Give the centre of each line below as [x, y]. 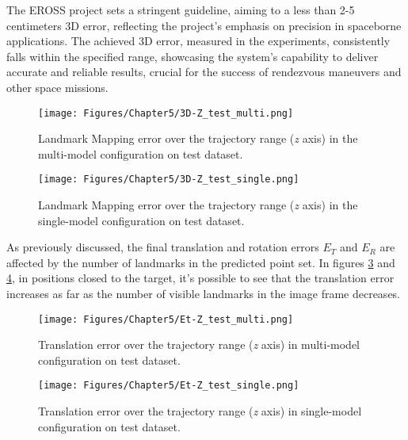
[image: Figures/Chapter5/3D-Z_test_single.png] [169, 180]
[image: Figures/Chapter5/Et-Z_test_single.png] [169, 386]
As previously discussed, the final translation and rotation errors [163, 247]
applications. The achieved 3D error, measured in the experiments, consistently [198, 41]
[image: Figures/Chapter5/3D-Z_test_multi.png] [166, 113]
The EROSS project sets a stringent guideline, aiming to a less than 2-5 [181, 10]
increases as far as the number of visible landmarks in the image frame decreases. [204, 294]
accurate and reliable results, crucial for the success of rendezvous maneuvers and [204, 72]
